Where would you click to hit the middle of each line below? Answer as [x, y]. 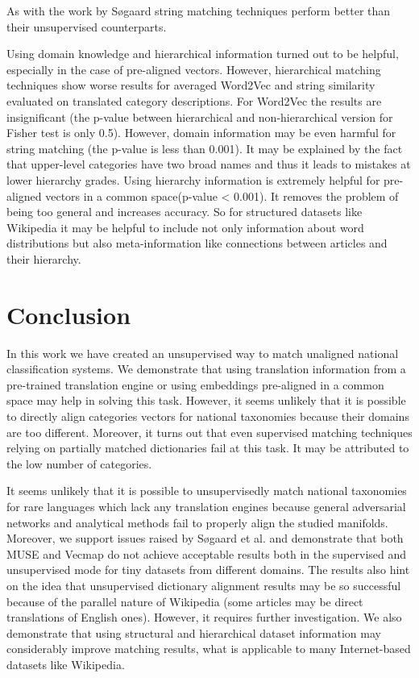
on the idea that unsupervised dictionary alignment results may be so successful [204, 585]
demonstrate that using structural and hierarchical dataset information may [194, 632]
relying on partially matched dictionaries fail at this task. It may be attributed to [208, 448]
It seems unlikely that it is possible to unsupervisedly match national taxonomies [207, 491]
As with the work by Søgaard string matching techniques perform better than [199, 10]
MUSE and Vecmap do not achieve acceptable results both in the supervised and [207, 553]
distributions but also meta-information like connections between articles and [197, 243]
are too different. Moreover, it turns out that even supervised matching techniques [209, 432]
